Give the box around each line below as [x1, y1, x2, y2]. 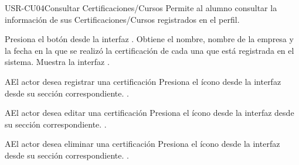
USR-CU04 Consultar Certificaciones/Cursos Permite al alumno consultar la [5, 2, 277, 13]
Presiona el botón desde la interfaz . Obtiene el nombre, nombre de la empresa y [5, 33, 294, 45]
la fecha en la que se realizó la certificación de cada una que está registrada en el [5, 44, 294, 56]
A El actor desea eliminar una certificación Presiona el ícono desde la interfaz [5, 137, 280, 150]
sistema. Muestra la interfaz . [5, 56, 110, 68]
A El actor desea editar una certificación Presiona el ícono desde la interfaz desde [5, 106, 294, 119]
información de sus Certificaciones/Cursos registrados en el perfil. [5, 13, 240, 25]
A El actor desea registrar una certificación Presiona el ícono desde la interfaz [5, 75, 281, 87]
